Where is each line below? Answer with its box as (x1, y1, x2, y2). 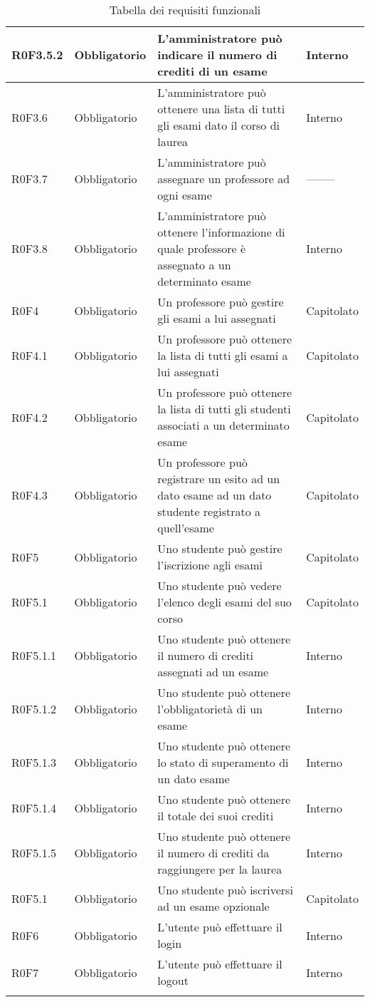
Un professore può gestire (157, 294, 284, 310)
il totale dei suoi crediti (157, 807, 274, 824)
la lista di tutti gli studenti (157, 401, 291, 417)
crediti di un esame (157, 63, 268, 79)
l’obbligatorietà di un (157, 701, 263, 717)
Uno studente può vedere (157, 577, 282, 594)
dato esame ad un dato (157, 487, 272, 503)
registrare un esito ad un (157, 470, 280, 487)
